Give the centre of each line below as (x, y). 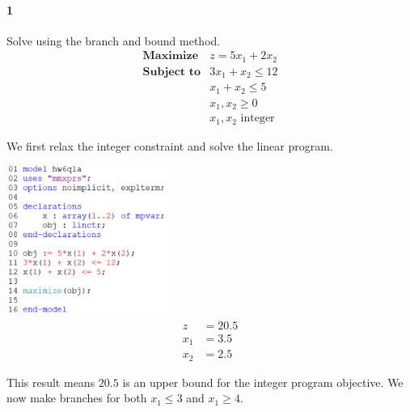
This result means (51, 382)
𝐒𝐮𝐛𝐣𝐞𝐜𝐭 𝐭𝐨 (172, 72)
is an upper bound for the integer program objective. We (263, 382)
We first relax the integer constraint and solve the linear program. (170, 145)
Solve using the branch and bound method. (114, 40)
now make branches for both (77, 398)
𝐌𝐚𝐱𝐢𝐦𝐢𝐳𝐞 (171, 56)
